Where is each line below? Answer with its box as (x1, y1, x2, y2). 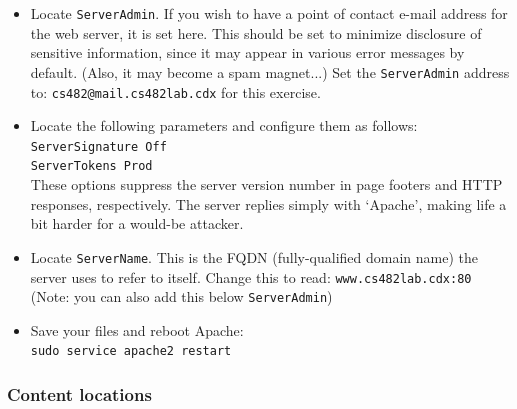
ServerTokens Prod (30, 159, 153, 174)
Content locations (7, 381, 152, 406)
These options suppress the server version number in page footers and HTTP (30, 174, 503, 195)
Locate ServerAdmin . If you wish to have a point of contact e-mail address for (30, 3, 508, 23)
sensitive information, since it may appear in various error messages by (30, 42, 465, 63)
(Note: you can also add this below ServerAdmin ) (30, 286, 333, 307)
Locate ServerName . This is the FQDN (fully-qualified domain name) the (30, 246, 479, 267)
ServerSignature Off (30, 139, 167, 154)
